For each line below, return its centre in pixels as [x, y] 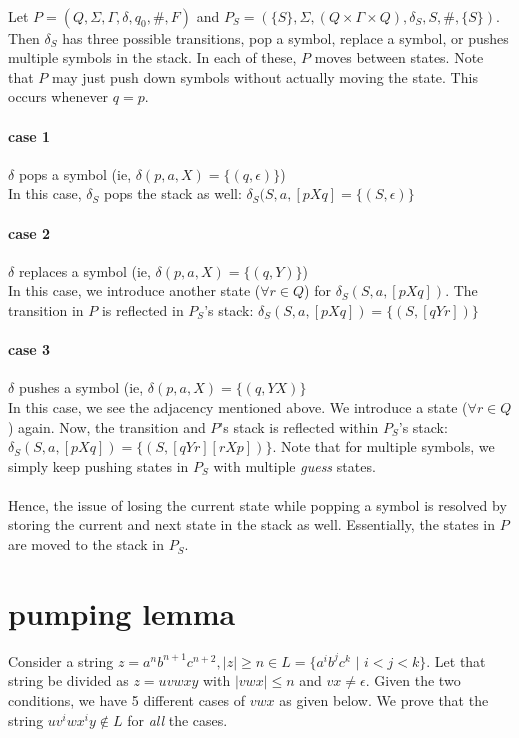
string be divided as [68, 680]
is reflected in [142, 309]
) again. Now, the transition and [107, 426]
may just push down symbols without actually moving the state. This [265, 76]
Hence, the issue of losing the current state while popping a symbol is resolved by [257, 504]
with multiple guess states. [294, 465]
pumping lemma [122, 612]
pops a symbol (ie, [75, 173]
